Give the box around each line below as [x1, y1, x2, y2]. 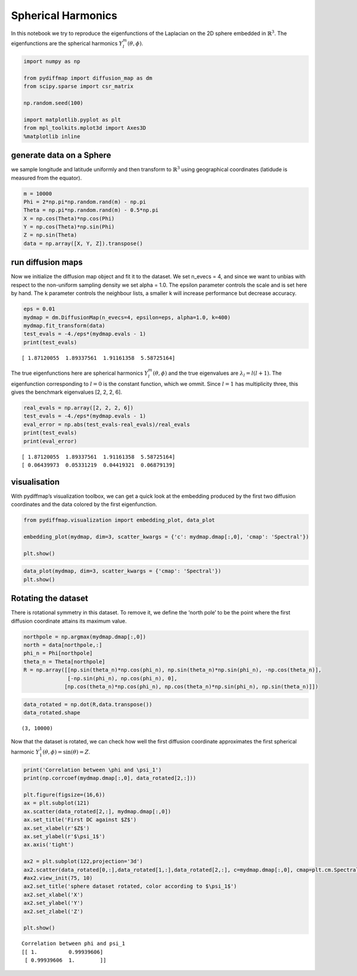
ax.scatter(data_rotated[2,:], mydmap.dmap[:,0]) [23, 808, 171, 815]
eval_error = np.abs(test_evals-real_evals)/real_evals [23, 421, 190, 428]
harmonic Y [11, 748, 40, 755]
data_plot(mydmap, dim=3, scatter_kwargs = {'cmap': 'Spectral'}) [23, 568, 221, 575]
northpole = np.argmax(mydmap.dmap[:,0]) [23, 633, 146, 640]
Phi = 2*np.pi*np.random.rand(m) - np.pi [23, 198, 146, 205]
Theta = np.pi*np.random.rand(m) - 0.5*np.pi [23, 207, 159, 214]
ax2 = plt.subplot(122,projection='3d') [23, 858, 143, 865]
